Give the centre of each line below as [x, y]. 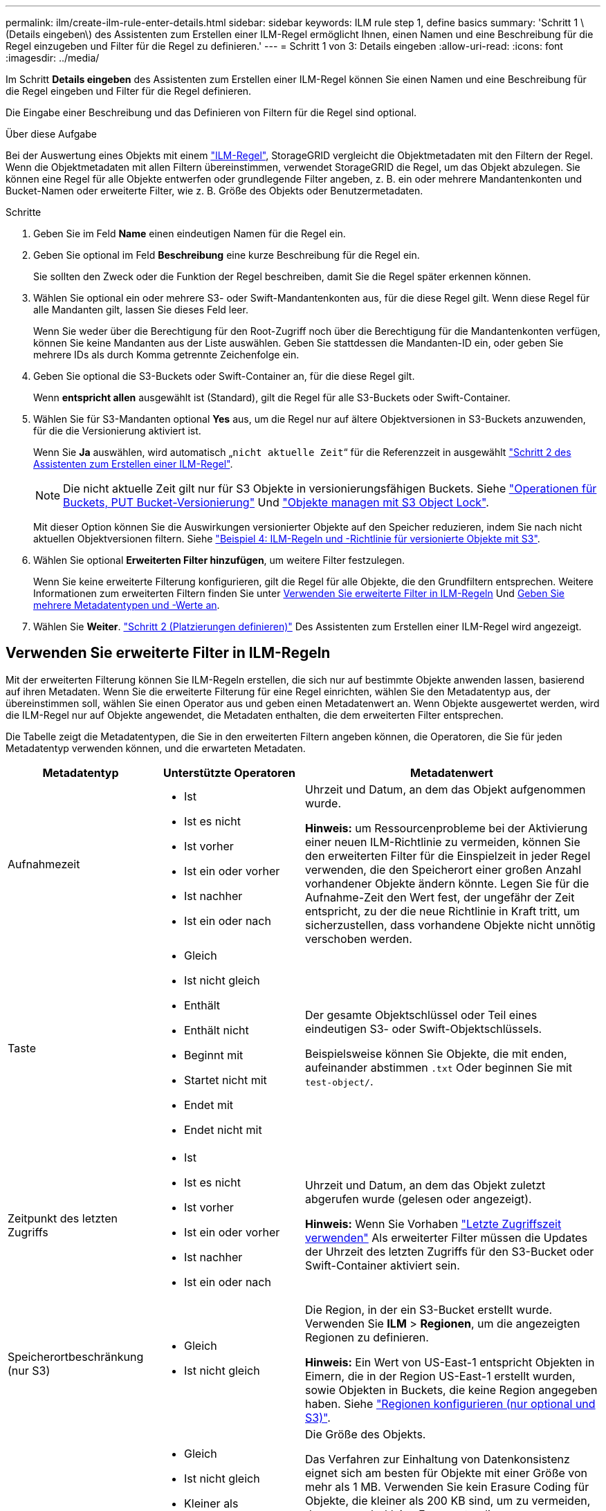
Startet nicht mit [226, 1080]
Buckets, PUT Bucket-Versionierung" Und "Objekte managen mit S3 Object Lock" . [276, 502]
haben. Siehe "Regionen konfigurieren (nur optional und [450, 1403]
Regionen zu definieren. [367, 1337]
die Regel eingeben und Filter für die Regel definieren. [129, 91]
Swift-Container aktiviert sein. [383, 1265]
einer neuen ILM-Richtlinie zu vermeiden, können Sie [443, 842]
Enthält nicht [217, 1030]
